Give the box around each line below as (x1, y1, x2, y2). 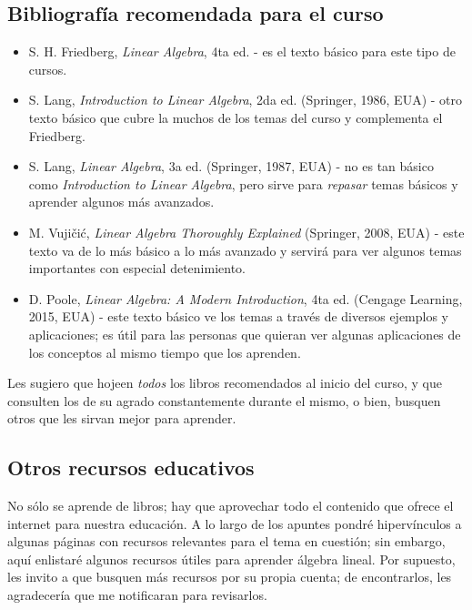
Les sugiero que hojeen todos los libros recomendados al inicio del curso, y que (7, 373, 442, 392)
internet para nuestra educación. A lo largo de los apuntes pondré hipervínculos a (7, 513, 462, 533)
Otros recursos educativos (7, 453, 255, 482)
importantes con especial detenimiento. (28, 259, 246, 278)
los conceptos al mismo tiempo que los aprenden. (28, 342, 301, 361)
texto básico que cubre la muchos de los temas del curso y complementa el (28, 107, 443, 127)
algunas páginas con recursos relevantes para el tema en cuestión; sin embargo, (7, 532, 446, 551)
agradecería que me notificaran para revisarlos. (7, 585, 267, 605)
